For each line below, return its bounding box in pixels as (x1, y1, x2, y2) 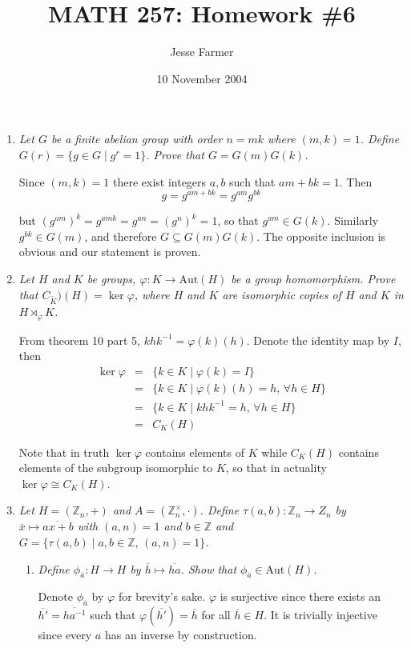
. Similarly (327, 212, 379, 229)
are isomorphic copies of (222, 286, 341, 302)
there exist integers (112, 173, 207, 190)
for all (201, 606, 231, 623)
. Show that (180, 560, 237, 577)
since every (38, 626, 92, 643)
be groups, (87, 270, 136, 286)
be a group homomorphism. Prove (231, 270, 396, 286)
